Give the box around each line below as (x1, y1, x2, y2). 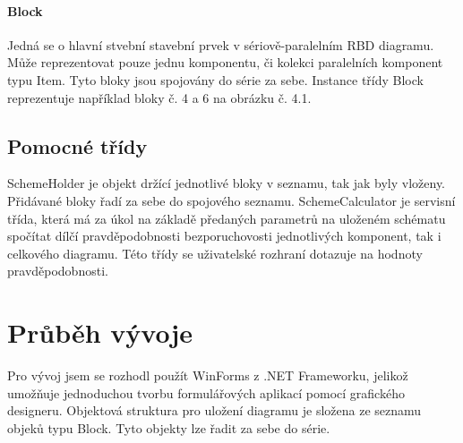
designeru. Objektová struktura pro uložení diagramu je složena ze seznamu (7, 401, 422, 420)
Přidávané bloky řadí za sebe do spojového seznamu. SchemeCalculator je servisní (7, 191, 456, 209)
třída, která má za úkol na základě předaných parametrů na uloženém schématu (7, 209, 446, 227)
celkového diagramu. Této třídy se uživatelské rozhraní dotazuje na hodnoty (7, 243, 423, 262)
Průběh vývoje (7, 314, 193, 351)
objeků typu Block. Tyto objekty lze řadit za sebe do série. (7, 418, 330, 437)
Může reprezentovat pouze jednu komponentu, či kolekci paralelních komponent (7, 53, 443, 72)
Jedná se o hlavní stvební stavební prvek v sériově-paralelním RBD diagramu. (7, 35, 434, 54)
